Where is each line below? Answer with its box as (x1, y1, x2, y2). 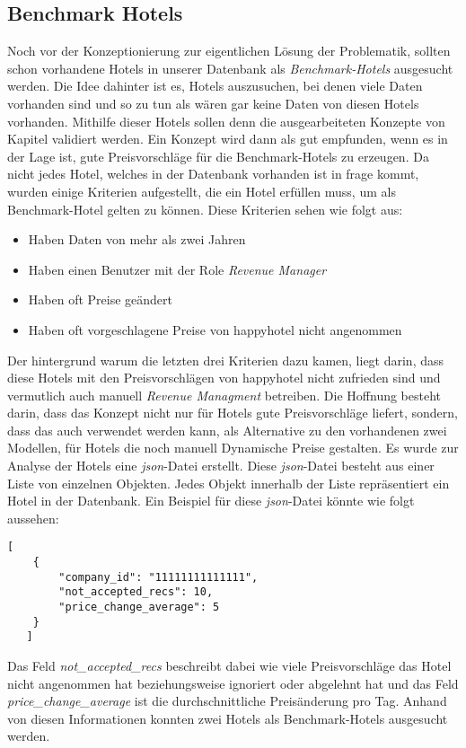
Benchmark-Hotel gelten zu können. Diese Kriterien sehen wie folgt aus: (7, 199, 403, 218)
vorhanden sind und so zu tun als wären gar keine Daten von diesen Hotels (7, 93, 419, 112)
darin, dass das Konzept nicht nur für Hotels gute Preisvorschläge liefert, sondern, (7, 403, 458, 422)
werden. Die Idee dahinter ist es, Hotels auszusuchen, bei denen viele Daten (7, 76, 423, 95)
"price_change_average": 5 (58, 601, 220, 614)
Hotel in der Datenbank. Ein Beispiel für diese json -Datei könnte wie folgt (7, 491, 415, 510)
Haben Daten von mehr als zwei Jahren (28, 230, 246, 249)
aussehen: (7, 508, 59, 527)
